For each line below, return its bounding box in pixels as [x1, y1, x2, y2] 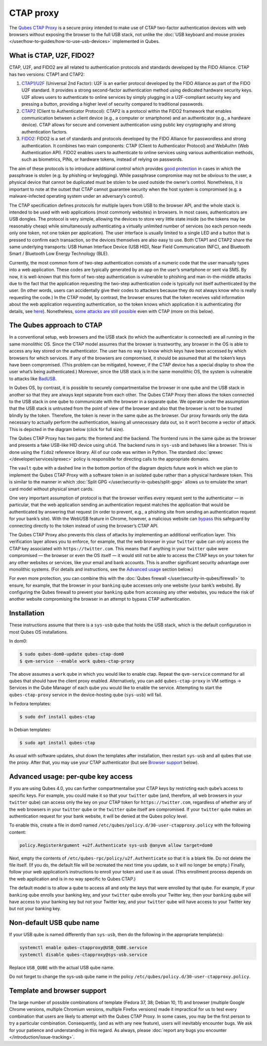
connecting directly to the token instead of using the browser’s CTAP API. [9, 523, 159, 528]
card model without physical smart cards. [9, 486, 94, 492]
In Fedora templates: [9, 701, 51, 707]
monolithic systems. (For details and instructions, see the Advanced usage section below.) [9, 566, 193, 572]
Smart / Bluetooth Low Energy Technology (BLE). [9, 251, 109, 257]
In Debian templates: [9, 727, 51, 733]
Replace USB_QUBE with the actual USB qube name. [9, 964, 115, 970]
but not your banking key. [9, 906, 61, 912]
